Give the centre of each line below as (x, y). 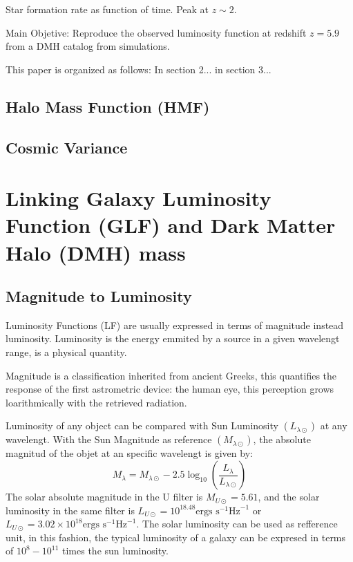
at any (334, 425)
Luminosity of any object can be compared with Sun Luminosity (142, 425)
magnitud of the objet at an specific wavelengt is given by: (129, 453)
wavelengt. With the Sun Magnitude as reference (109, 439)
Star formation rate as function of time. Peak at (107, 9)
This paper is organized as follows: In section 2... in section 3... (139, 69)
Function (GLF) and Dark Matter (171, 225)
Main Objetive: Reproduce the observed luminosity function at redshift (156, 32)
